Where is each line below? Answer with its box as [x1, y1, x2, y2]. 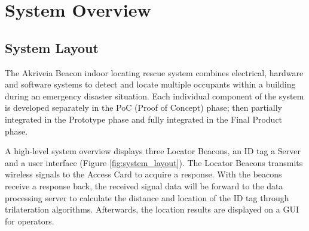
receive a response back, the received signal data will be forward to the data [5, 179, 283, 192]
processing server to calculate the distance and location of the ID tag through [5, 191, 289, 204]
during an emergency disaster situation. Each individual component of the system [5, 89, 304, 102]
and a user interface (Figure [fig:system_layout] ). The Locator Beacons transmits [5, 156, 303, 168]
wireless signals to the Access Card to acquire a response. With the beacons [5, 168, 282, 180]
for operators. [5, 214, 54, 227]
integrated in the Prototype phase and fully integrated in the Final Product [5, 113, 283, 125]
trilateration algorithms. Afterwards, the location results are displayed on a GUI [5, 203, 299, 216]
